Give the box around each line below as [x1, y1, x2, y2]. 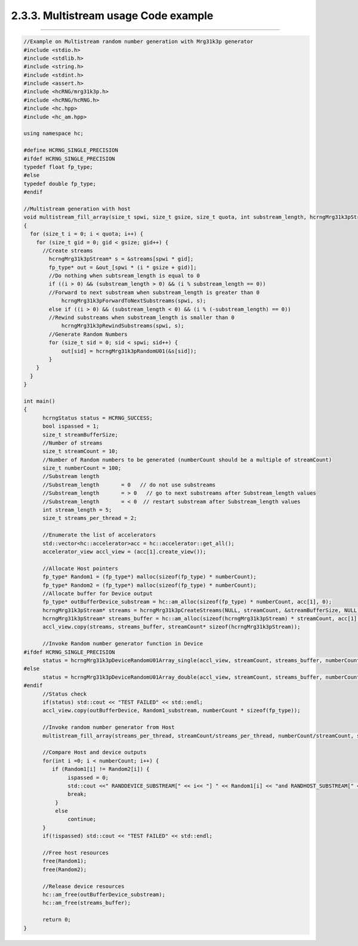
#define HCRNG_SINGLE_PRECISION [23, 147, 119, 154]
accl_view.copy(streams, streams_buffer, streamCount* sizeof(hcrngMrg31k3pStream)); [42, 623, 301, 630]
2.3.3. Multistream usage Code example [11, 9, 214, 22]
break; [67, 791, 87, 798]
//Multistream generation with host [23, 205, 131, 212]
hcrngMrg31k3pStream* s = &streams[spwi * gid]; [48, 256, 194, 262]
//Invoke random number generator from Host [42, 724, 175, 731]
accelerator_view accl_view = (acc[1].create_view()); [42, 548, 206, 555]
